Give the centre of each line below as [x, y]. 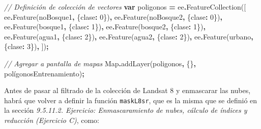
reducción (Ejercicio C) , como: [52, 120]
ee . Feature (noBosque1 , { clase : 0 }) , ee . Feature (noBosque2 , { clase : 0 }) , [113, 16]
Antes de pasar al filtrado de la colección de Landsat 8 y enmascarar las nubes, [127, 90]
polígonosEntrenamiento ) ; [44, 73]
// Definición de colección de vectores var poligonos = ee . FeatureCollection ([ [125, 7]
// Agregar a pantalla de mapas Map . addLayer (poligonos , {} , [100, 63]
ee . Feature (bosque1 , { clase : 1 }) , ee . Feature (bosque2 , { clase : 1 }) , [105, 27]
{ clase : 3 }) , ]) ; [26, 46]
